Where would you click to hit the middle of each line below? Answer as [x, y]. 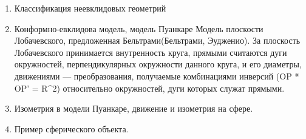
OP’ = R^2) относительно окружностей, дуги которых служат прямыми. [149, 88]
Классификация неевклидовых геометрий [90, 8]
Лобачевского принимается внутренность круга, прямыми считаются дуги [151, 52]
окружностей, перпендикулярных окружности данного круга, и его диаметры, [158, 64]
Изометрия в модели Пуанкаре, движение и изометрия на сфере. [134, 108]
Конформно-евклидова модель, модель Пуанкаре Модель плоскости [139, 28]
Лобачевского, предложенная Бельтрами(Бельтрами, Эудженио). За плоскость [157, 40]
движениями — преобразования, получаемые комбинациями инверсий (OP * [157, 76]
